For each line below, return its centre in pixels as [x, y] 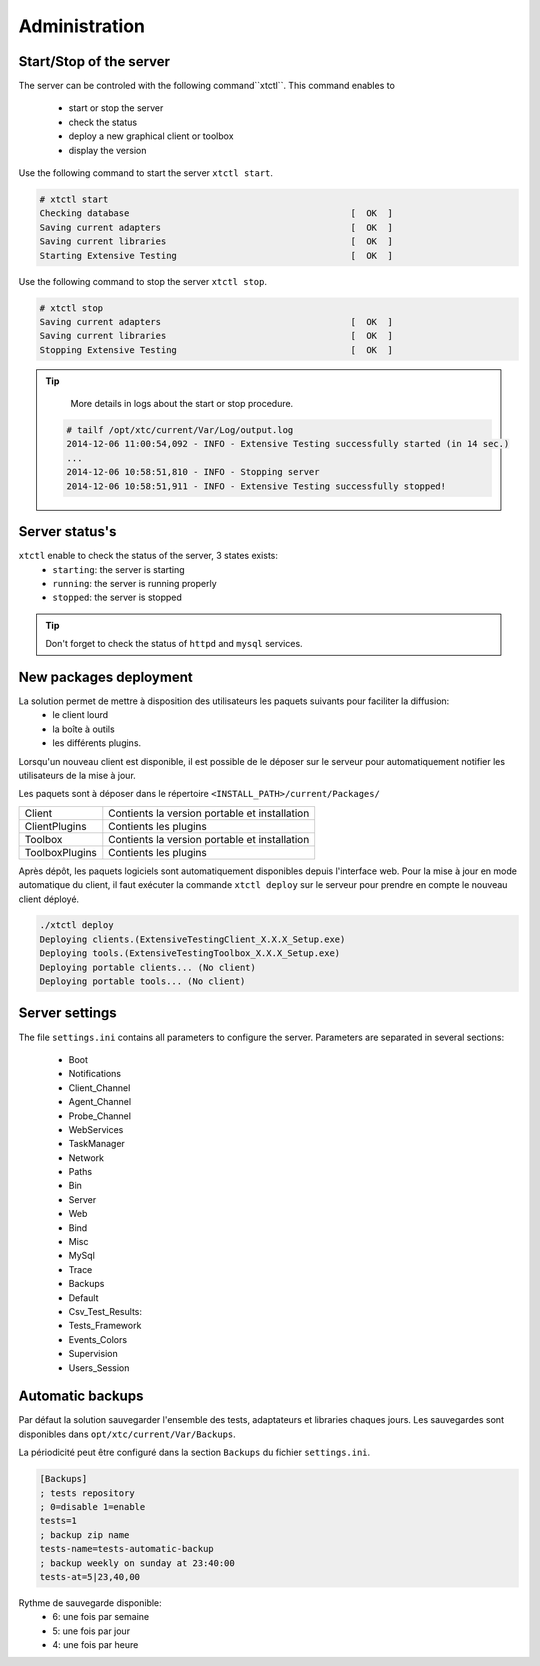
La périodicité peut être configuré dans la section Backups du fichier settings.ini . [194, 1452]
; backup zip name [84, 1534]
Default [83, 1297]
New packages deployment [106, 676]
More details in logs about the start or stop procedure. [182, 404]
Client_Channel [99, 1087]
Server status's [67, 531]
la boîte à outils [83, 729]
